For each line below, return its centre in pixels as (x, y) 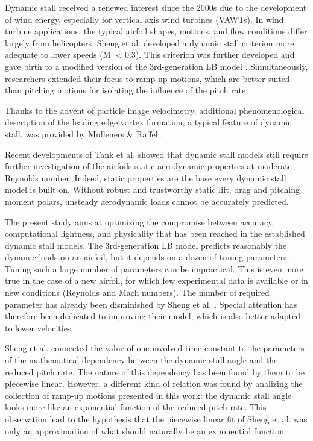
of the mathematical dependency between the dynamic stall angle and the (141, 360)
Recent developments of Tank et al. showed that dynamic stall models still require (157, 154)
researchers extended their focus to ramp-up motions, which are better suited (147, 78)
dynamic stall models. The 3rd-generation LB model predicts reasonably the (146, 245)
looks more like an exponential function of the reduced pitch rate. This (136, 407)
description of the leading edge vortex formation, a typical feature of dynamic (148, 122)
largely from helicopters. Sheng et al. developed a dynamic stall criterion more (150, 42)
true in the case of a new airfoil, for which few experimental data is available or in (156, 280)
